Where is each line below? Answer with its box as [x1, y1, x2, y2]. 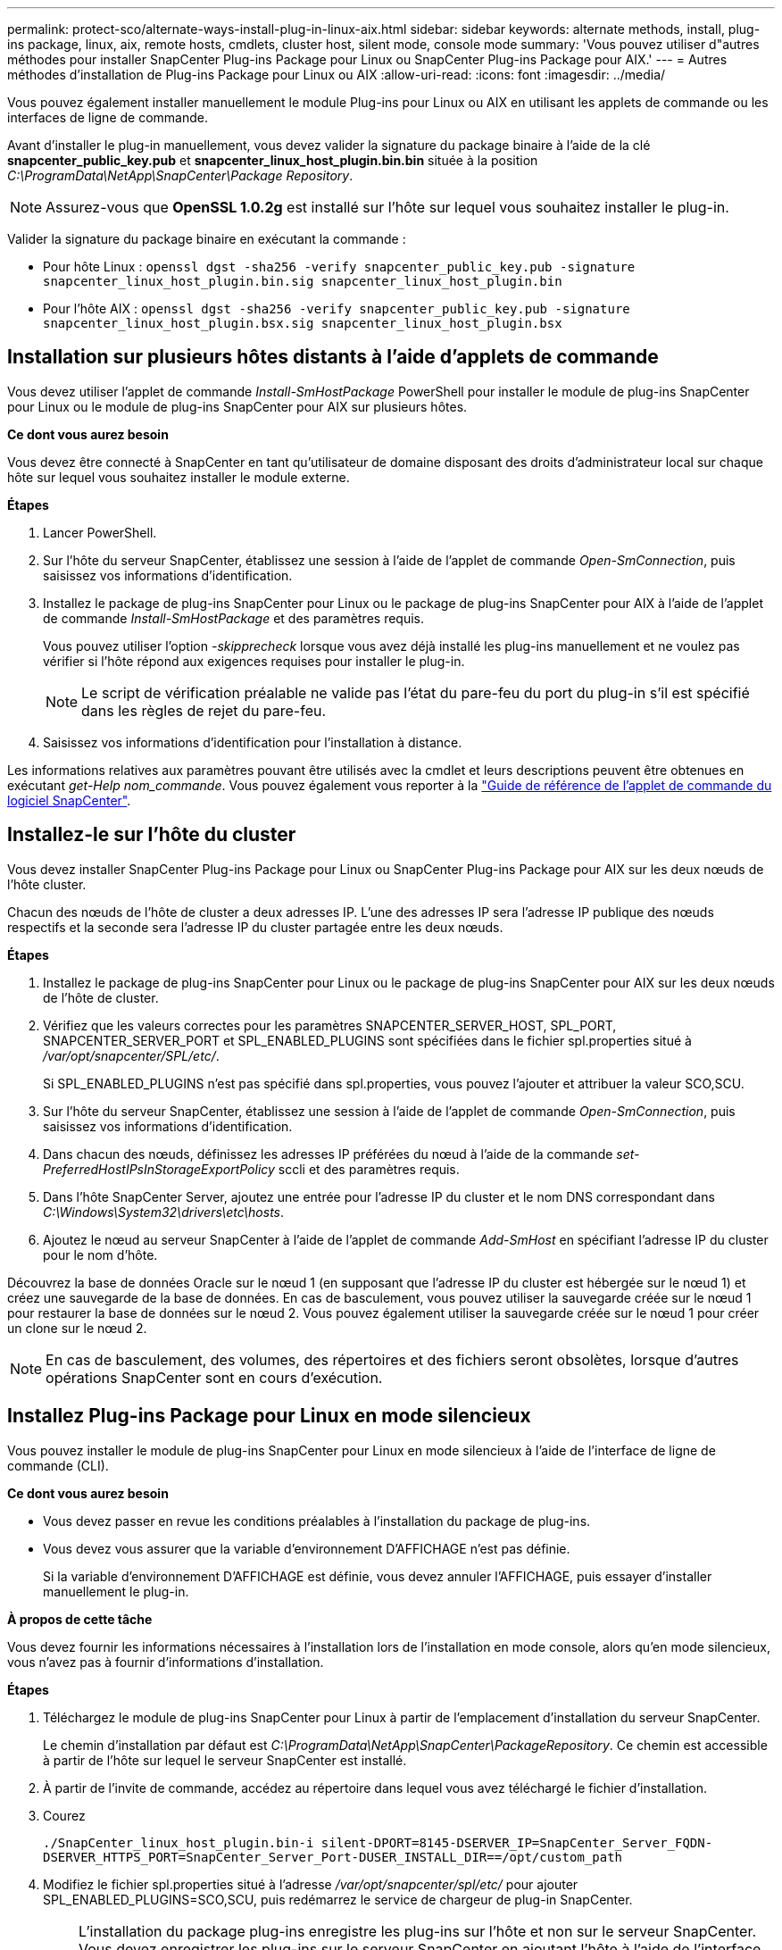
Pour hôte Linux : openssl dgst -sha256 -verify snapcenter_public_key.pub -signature [43, 259, 636, 274]
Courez [43, 1807, 86, 1823]
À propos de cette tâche [7, 1611, 153, 1627]
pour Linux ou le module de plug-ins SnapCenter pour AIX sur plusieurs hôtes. [7, 398, 468, 414]
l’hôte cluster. [7, 876, 87, 892]
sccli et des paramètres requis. [278, 1161, 460, 1177]
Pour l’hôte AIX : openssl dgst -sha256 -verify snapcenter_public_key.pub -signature [43, 301, 630, 316]
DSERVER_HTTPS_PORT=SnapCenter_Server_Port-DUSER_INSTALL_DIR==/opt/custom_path [43, 1849, 623, 1864]
